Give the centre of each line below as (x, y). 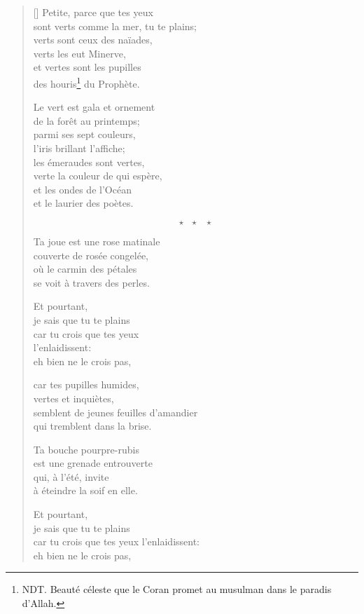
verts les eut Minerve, (79, 53)
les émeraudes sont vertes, (89, 162)
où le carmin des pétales (85, 269)
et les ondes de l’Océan (82, 189)
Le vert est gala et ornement (94, 107)
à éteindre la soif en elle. (85, 490)
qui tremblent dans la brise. (92, 426)
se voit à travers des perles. (91, 282)
